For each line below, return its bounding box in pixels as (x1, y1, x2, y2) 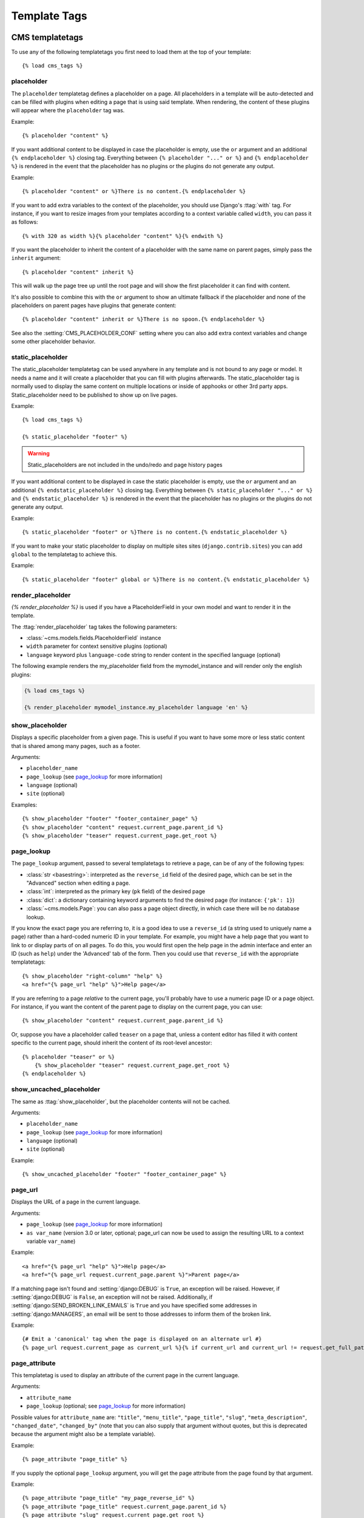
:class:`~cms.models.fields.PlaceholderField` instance (26, 635, 161, 642)
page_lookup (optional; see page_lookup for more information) (26, 1403, 186, 1410)
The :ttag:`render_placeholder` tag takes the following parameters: (11, 623, 178, 630)
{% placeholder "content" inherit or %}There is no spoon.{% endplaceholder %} (22, 316, 265, 323)
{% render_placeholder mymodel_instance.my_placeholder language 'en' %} (24, 704, 248, 711)
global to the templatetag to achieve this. (11, 550, 118, 558)
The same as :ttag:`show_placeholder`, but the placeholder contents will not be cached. (11, 1098, 231, 1105)
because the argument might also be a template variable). (11, 1431, 156, 1438)
